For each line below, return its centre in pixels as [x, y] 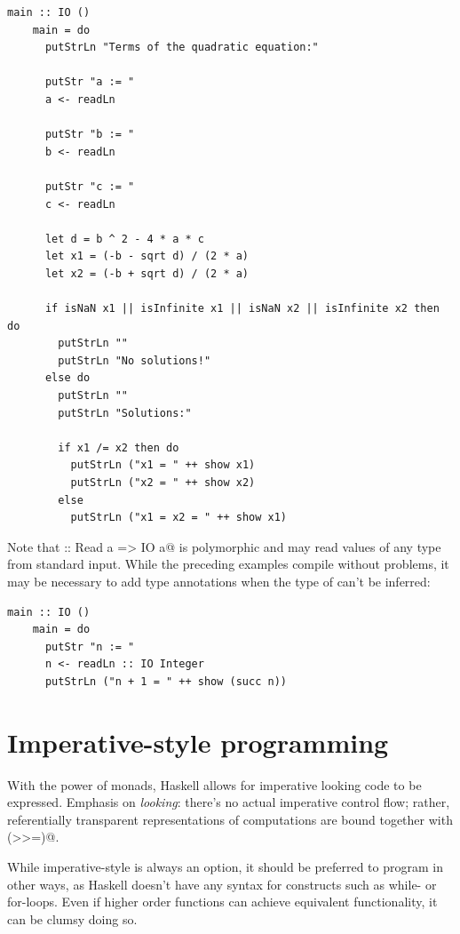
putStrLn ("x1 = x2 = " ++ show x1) [178, 518]
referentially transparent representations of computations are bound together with [230, 819]
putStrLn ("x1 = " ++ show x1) [163, 465]
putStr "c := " [90, 186]
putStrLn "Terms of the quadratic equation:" [182, 48]
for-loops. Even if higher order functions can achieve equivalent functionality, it [222, 902]
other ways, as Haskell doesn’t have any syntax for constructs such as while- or [222, 884]
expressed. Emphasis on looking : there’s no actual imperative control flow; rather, [229, 802]
